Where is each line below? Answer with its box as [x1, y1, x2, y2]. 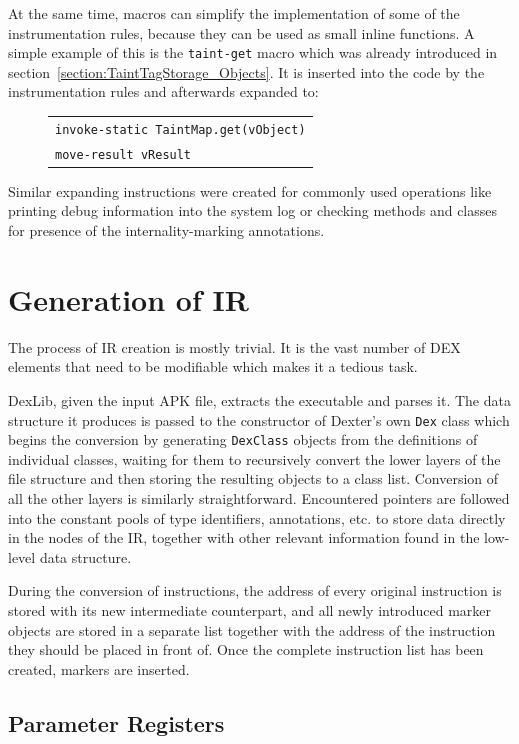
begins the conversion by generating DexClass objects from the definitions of [8, 429, 478, 450]
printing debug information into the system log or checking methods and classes [8, 200, 498, 221]
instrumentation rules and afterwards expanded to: [8, 81, 319, 102]
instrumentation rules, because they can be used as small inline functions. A [8, 22, 475, 43]
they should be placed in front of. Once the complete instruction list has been [8, 639, 484, 660]
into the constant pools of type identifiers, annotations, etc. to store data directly [8, 507, 506, 528]
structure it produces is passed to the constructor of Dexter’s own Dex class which [8, 409, 510, 430]
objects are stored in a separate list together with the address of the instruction [8, 619, 496, 640]
